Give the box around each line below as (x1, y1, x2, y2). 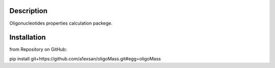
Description (9, 7, 48, 15)
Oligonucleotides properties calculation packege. (9, 20, 113, 26)
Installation (9, 33, 46, 42)
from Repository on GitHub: (9, 46, 67, 52)
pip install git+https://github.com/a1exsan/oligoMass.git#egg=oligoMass (9, 55, 161, 61)
